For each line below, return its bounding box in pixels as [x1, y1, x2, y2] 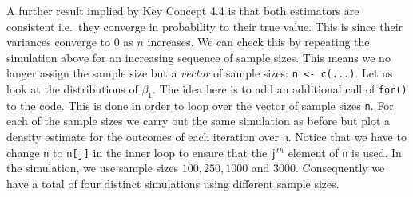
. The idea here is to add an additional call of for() [153, 81, 407, 97]
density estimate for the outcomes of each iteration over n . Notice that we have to [6, 128, 407, 145]
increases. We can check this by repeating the [147, 33, 370, 50]
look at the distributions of [6, 81, 138, 97]
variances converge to [6, 33, 111, 50]
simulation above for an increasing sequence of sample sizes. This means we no [6, 49, 391, 65]
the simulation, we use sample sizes [6, 160, 178, 176]
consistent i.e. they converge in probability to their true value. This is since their [6, 18, 403, 34]
